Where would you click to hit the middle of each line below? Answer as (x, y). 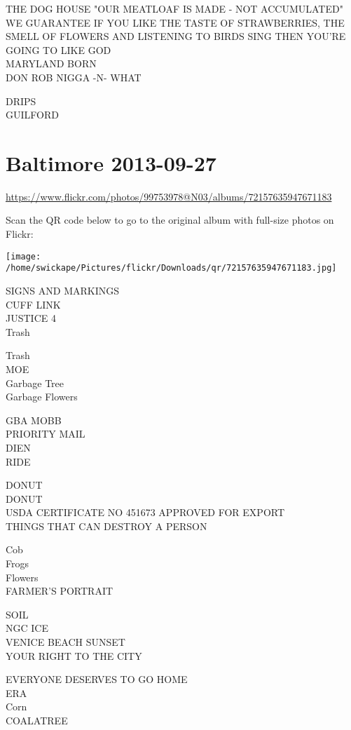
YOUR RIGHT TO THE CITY (74, 655)
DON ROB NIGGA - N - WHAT (74, 77)
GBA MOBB (34, 420)
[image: (23, 256)
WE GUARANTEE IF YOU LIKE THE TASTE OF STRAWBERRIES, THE (175, 22)
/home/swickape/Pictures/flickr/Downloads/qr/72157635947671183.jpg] (171, 268)
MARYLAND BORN (51, 63)
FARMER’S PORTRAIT (60, 591)
